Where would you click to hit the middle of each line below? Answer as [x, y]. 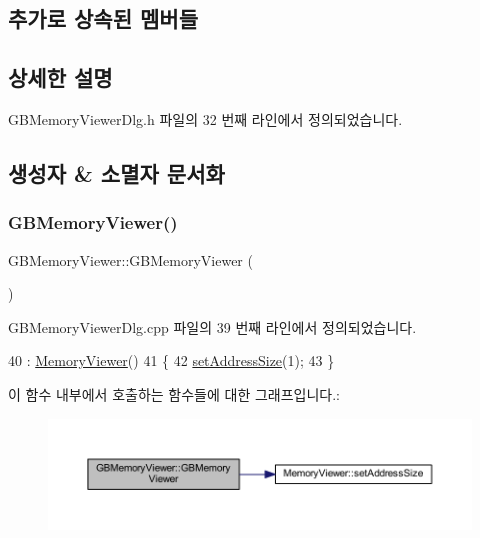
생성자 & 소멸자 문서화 [116, 172]
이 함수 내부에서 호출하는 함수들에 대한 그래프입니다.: [174, 393]
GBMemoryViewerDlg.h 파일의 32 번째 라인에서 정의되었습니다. [205, 118]
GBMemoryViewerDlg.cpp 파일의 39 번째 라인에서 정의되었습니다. [212, 326]
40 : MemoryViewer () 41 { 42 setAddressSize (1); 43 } [171, 360]
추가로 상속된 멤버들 [103, 18]
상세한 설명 [60, 77]
